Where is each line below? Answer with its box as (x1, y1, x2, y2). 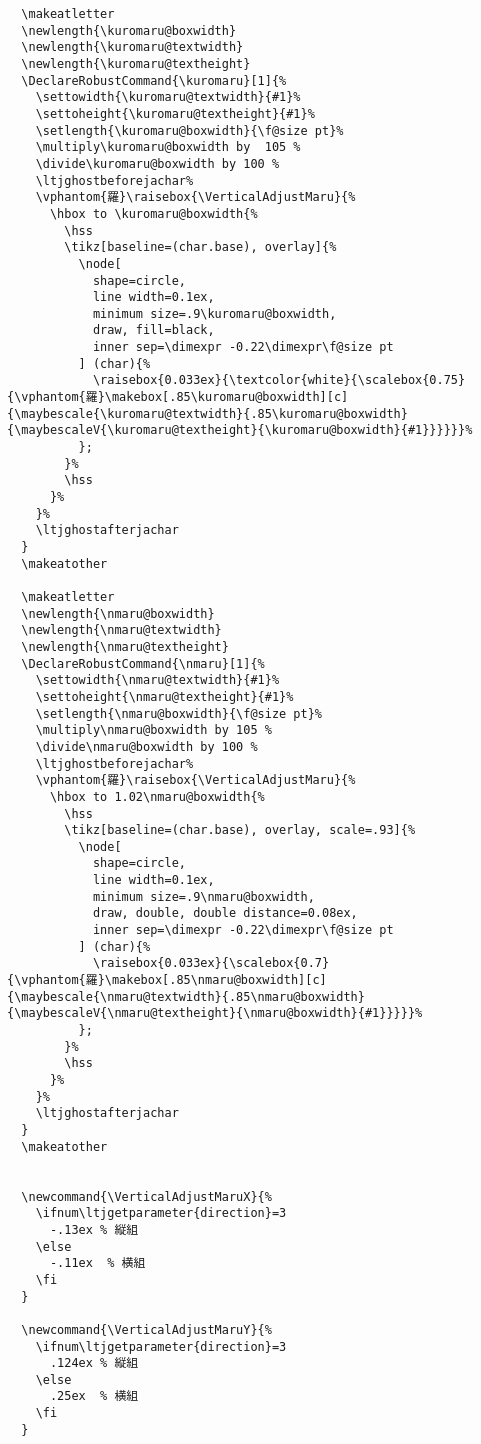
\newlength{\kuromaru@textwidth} (21, 40, 244, 55)
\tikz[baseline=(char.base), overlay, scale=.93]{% (64, 823, 416, 838)
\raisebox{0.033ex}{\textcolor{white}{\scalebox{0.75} (92, 373, 466, 388)
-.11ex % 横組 (49, 1256, 146, 1271)
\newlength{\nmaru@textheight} (21, 639, 229, 654)
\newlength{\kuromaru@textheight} (21, 56, 251, 71)
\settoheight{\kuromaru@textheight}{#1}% (35, 106, 315, 121)
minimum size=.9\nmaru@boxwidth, (92, 889, 315, 904)
